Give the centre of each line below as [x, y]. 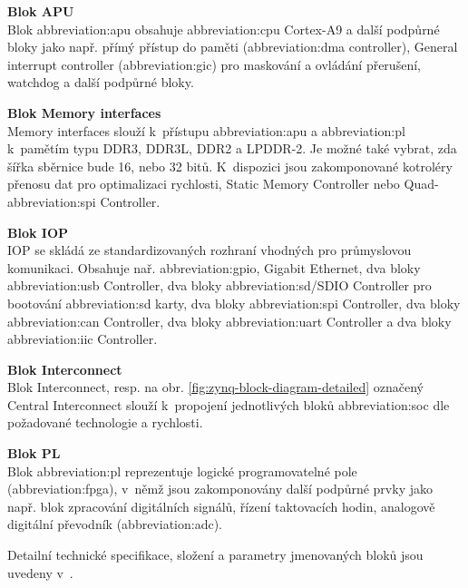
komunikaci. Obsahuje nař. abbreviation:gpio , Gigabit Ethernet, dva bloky [214, 267]
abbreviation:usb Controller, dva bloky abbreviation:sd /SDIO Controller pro [219, 285]
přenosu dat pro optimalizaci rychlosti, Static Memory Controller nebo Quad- [223, 184]
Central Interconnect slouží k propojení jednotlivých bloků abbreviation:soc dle [229, 404]
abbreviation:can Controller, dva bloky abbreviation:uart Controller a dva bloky [229, 321]
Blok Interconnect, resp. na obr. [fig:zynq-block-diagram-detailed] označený [215, 387]
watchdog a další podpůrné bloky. [101, 82]
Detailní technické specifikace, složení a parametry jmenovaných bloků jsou [215, 555]
